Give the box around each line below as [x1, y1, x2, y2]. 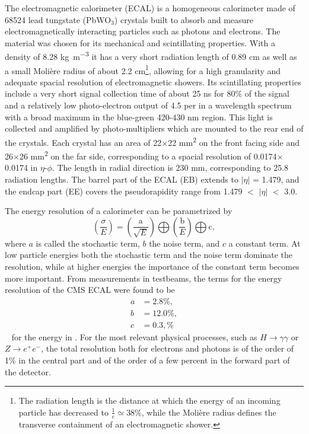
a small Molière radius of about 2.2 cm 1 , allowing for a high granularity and [5, 62, 281, 76]
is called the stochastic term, [36, 237, 140, 249]
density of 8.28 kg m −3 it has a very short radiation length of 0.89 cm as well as [5, 49, 297, 63]
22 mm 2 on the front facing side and [168, 134, 300, 148]
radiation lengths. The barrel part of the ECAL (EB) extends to [5, 173, 238, 185]
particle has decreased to [18, 406, 109, 418]
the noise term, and [149, 237, 220, 249]
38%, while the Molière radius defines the [126, 406, 276, 418]
